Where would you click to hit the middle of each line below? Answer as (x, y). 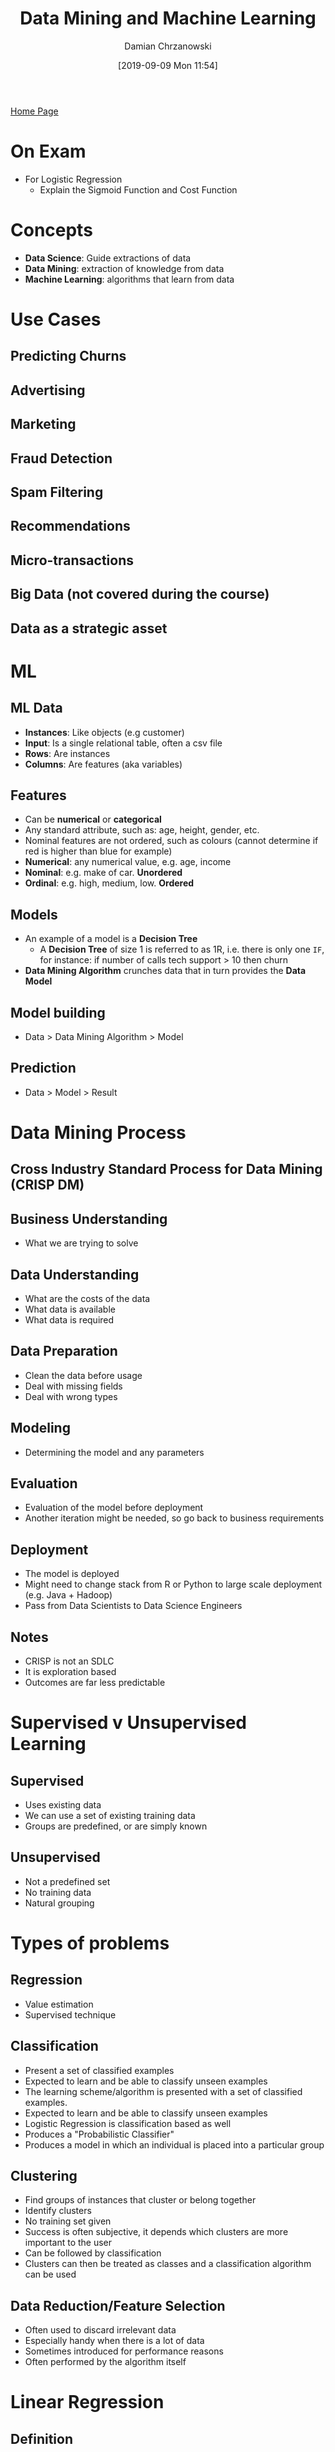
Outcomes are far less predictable (95, 1683)
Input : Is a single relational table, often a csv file (123, 743)
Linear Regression (87, 2402)
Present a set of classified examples (99, 2070)
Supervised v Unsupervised (128, 1723)
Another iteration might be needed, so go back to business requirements (174, 1518)
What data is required (69, 1319)
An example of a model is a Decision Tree (111, 939)
